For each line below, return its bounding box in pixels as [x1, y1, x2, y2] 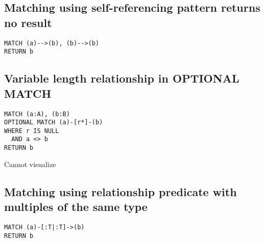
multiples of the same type [4, 199, 148, 214]
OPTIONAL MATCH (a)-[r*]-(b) [4, 119, 103, 126]
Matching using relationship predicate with [4, 183, 237, 199]
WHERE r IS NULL [4, 127, 59, 135]
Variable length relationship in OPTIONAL [4, 70, 239, 86]
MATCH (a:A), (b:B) [4, 110, 70, 118]
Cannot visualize [4, 158, 56, 169]
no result [4, 14, 52, 30]
